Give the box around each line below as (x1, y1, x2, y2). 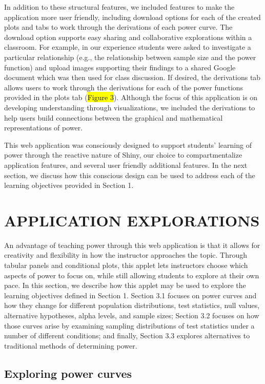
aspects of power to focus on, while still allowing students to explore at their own (4, 270, 259, 280)
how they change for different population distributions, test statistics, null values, (4, 300, 260, 311)
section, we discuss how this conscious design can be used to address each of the (4, 169, 255, 180)
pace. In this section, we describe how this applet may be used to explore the (4, 280, 246, 291)
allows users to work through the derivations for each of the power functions (4, 82, 243, 92)
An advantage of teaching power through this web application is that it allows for (4, 239, 260, 250)
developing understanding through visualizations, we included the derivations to (4, 102, 255, 112)
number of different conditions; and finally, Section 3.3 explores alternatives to (4, 330, 250, 341)
